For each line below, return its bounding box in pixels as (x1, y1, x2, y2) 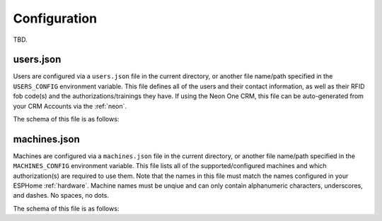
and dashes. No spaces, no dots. (13, 191, 110, 200)
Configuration (13, 11, 98, 26)
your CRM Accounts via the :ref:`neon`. (13, 102, 127, 110)
